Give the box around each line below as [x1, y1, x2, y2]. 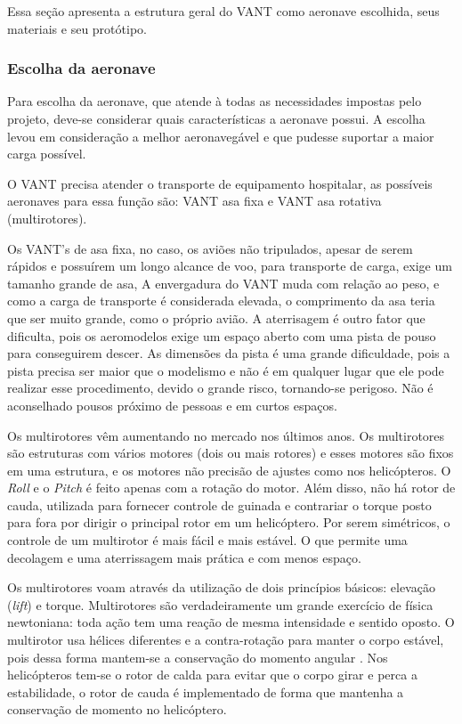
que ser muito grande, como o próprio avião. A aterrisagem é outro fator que [7, 308, 426, 327]
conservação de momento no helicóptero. [7, 700, 227, 719]
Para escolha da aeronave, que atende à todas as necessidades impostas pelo [7, 92, 422, 110]
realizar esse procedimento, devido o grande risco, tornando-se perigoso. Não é [7, 378, 434, 397]
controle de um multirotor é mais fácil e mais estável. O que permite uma [7, 531, 408, 549]
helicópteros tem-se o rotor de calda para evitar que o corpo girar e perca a [7, 665, 417, 684]
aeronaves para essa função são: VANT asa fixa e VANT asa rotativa [7, 191, 382, 210]
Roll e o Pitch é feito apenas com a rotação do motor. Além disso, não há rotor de [7, 478, 456, 497]
